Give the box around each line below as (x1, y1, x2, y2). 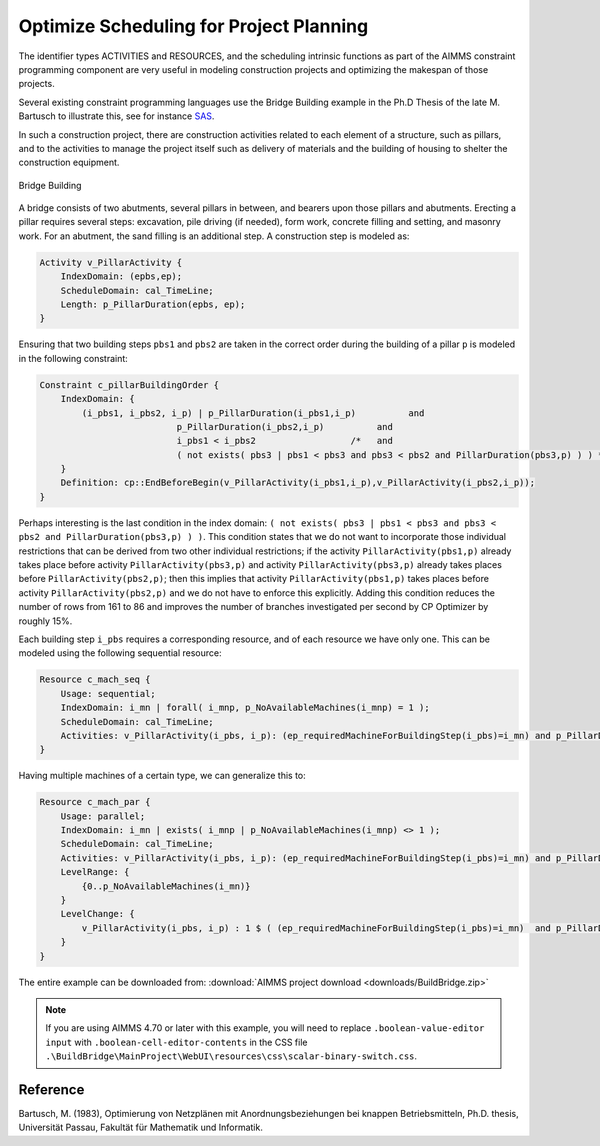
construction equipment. (18, 156, 120, 169)
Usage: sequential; (60, 688, 157, 699)
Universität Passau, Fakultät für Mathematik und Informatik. (18, 1121, 264, 1134)
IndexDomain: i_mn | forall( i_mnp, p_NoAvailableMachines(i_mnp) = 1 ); (60, 702, 430, 714)
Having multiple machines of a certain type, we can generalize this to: (18, 770, 307, 782)
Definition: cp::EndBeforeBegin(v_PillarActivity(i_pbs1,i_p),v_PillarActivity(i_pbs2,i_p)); (60, 477, 535, 489)
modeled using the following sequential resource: (18, 647, 222, 659)
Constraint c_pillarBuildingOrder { (39, 379, 220, 390)
